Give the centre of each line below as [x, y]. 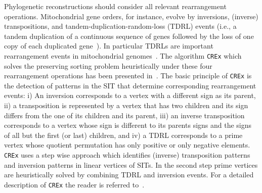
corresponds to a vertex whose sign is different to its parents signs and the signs [128, 125]
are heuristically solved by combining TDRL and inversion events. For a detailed [129, 175]
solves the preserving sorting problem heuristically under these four [108, 65]
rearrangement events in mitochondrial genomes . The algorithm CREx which [123, 55]
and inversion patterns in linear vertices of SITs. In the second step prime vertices [131, 164]
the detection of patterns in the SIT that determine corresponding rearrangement [130, 85]
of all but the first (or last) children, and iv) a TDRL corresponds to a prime [123, 135]
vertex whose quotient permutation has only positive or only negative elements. [127, 145]
